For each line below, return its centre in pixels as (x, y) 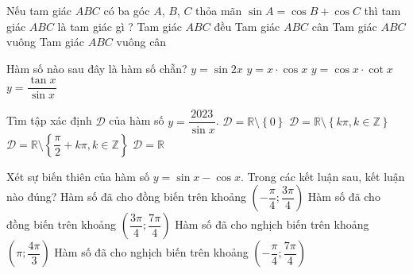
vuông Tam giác (46, 42)
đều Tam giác (247, 26)
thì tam (382, 10)
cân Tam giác (344, 26)
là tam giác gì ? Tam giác (120, 26)
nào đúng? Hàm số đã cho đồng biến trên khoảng (126, 197)
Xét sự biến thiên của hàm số (78, 176)
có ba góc (127, 10)
